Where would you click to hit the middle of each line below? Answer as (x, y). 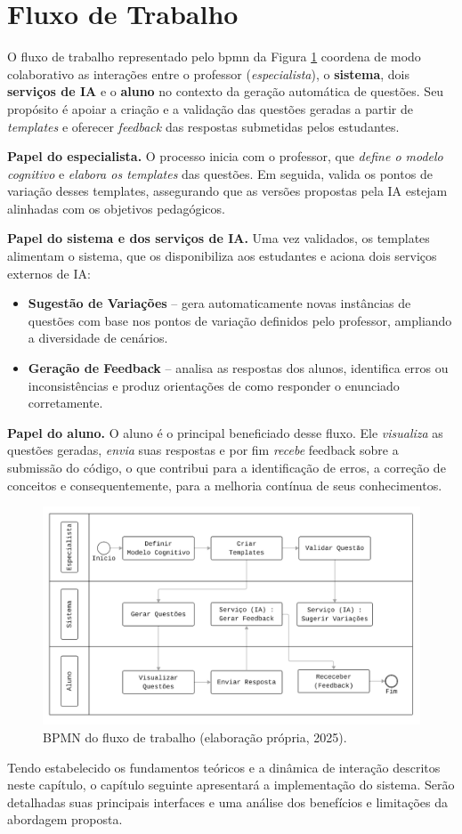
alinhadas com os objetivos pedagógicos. (116, 208)
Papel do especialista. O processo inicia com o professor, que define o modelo (225, 156)
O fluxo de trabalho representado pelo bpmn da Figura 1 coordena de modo (214, 57)
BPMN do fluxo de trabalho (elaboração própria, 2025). (195, 737)
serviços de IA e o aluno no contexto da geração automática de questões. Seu (226, 91)
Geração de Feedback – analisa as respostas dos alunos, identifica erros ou (238, 368)
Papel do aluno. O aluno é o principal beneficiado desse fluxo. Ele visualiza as (225, 432)
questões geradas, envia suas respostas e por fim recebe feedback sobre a (203, 450)
